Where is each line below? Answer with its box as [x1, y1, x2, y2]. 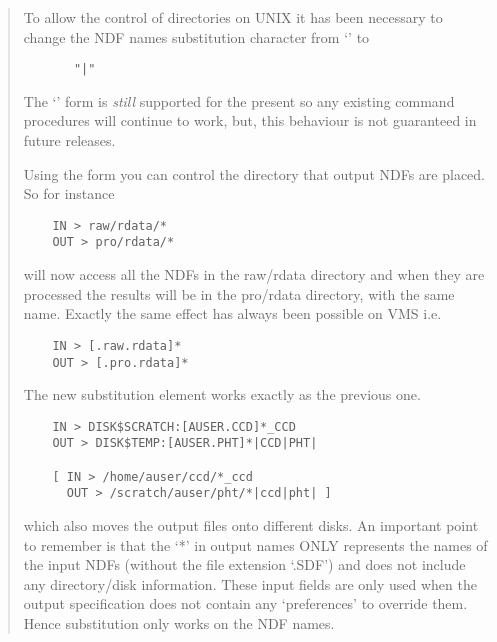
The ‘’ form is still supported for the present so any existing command [23, 90, 455, 111]
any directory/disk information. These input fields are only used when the [23, 573, 477, 594]
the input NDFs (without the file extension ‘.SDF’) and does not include [23, 554, 466, 575]
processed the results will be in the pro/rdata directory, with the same [23, 283, 455, 304]
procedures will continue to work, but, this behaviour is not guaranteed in [23, 110, 477, 131]
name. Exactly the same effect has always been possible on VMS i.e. [23, 303, 442, 324]
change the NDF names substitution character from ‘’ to [23, 26, 370, 47]
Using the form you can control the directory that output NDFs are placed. [23, 163, 485, 184]
